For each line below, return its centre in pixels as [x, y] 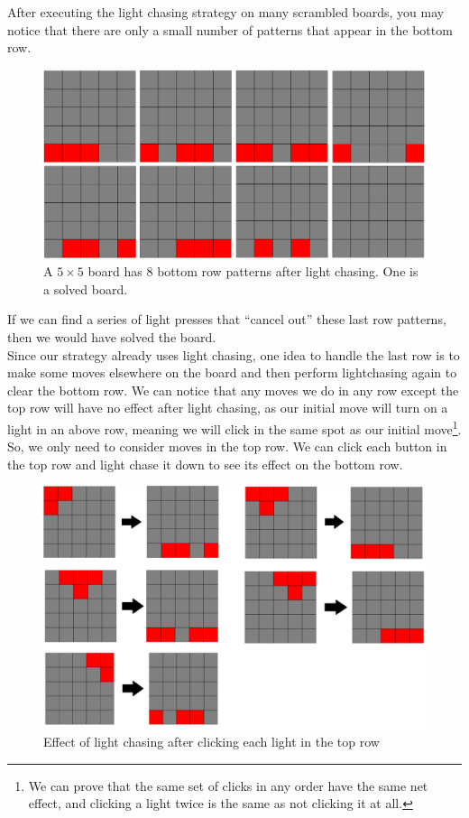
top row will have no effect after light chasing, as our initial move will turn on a [228, 408]
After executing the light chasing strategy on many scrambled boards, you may [226, 12]
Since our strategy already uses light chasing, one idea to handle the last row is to [234, 354]
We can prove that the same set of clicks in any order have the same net [228, 785]
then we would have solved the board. [112, 337]
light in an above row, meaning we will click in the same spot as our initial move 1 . [234, 428]
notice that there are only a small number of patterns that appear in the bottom [230, 29]
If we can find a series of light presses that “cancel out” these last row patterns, [227, 319]
